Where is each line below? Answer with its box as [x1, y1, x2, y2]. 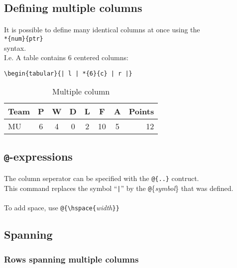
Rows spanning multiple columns [4, 253, 139, 265]
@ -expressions [4, 148, 73, 164]
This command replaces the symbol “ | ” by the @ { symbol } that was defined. [4, 183, 234, 193]
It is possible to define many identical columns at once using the [4, 24, 200, 35]
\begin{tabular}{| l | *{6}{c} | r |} [4, 70, 132, 77]
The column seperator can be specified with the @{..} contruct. [4, 173, 199, 183]
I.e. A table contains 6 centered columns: [4, 52, 128, 63]
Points [128, 105, 154, 117]
